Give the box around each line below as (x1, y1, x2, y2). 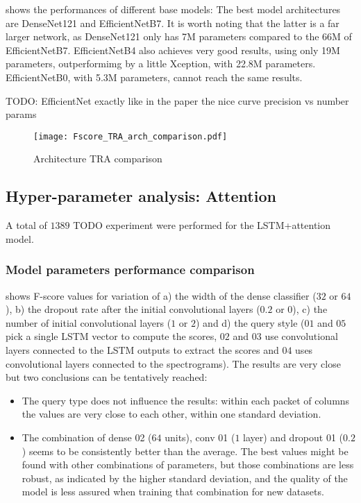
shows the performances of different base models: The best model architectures (6, 2, 341, 16)
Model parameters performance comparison (6, 261, 255, 278)
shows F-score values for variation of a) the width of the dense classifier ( (6, 288, 317, 302)
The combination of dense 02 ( (22, 429, 152, 444)
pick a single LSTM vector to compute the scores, (6, 329, 217, 343)
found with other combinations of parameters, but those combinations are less (22, 457, 354, 472)
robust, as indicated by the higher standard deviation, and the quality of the (22, 470, 348, 485)
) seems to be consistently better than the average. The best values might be (22, 443, 349, 458)
